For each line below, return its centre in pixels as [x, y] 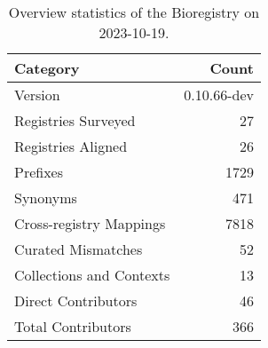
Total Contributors [73, 326]
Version [37, 95]
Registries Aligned [71, 146]
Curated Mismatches [79, 249]
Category [47, 68]
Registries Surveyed [75, 120]
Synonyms [46, 198]
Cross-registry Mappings [90, 223]
